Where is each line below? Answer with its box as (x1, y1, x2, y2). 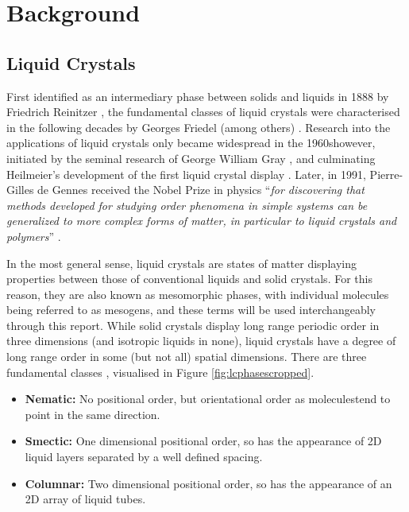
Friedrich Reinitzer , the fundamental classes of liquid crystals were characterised (6, 103, 400, 120)
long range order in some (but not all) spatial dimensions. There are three (6, 348, 367, 365)
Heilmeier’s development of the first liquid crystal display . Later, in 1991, (6, 165, 366, 182)
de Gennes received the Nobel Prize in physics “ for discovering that (37, 181, 365, 198)
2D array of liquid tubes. (25, 491, 146, 507)
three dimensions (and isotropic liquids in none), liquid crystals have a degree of (6, 332, 396, 349)
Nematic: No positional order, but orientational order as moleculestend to (25, 390, 391, 407)
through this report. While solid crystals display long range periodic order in (6, 316, 380, 333)
